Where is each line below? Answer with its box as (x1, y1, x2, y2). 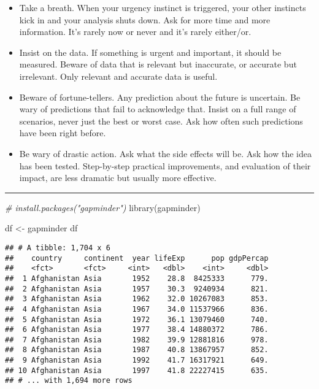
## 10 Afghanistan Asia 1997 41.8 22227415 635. (5, 366, 269, 375)
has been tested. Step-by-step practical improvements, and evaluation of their (19, 159, 311, 172)
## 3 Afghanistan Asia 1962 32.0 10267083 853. (5, 295, 269, 304)
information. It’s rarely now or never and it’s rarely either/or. (19, 25, 252, 38)
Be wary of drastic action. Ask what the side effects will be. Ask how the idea (19, 147, 312, 160)
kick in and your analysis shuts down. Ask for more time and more (19, 13, 271, 26)
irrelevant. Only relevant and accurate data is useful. (19, 69, 218, 82)
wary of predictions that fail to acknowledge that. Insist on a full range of (19, 102, 296, 115)
